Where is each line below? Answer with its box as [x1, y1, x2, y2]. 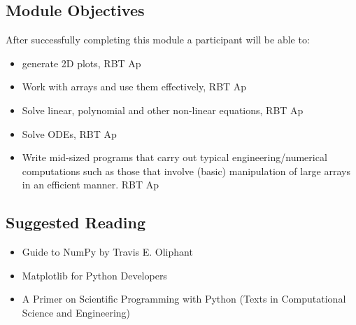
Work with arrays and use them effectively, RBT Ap [22, 79, 247, 94]
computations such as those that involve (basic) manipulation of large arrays [22, 163, 350, 178]
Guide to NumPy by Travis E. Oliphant [22, 244, 193, 259]
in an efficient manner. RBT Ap [22, 177, 159, 192]
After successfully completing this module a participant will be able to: [6, 32, 310, 47]
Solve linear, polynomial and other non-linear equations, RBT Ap [22, 102, 304, 117]
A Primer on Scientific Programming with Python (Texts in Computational [22, 291, 346, 306]
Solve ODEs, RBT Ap [22, 126, 117, 141]
